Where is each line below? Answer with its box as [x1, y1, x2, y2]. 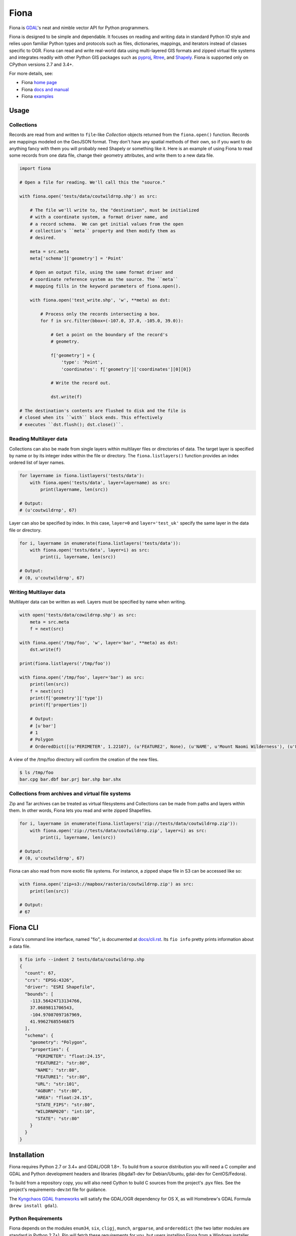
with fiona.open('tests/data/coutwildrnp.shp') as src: [19, 193, 158, 199]
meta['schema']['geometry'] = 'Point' [30, 256, 124, 262]
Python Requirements [9, 1215, 63, 1222]
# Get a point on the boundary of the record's [50, 332, 168, 337]
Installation [9, 1151, 44, 1159]
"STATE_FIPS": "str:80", [35, 1102, 96, 1107]
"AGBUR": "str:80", [35, 1088, 82, 1094]
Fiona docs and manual [21, 87, 69, 92]
